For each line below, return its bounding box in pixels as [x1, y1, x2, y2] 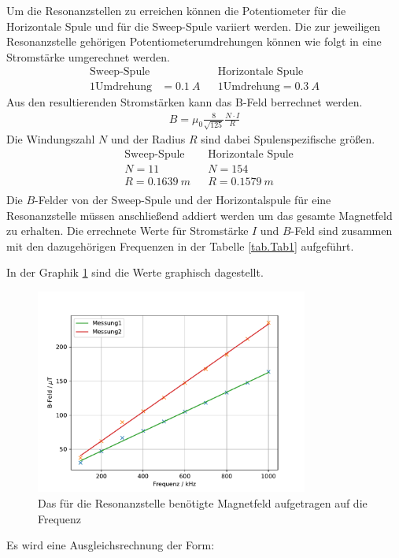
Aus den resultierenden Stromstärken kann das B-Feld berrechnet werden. [6, 94, 363, 110]
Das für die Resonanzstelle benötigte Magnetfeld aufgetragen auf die [38, 494, 368, 511]
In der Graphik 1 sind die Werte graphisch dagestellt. [6, 264, 264, 281]
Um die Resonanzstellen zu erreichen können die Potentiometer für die [6, 2, 346, 18]
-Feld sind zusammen [290, 222, 393, 239]
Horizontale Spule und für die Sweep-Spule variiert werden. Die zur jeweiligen [6, 17, 381, 34]
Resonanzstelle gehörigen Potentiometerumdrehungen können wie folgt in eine [6, 33, 382, 50]
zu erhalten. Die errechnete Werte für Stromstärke [6, 222, 249, 239]
